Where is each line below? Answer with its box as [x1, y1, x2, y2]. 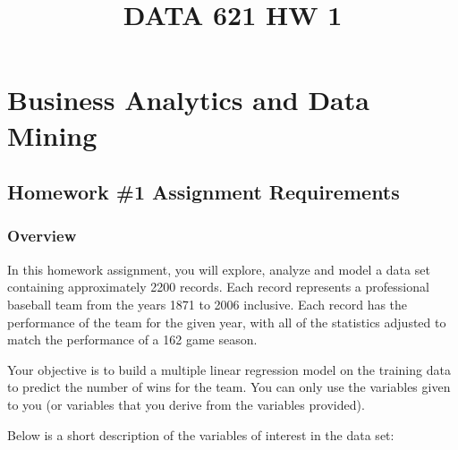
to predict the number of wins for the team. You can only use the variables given [7, 378, 451, 396]
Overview [7, 225, 77, 247]
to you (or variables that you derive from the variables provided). [7, 395, 365, 413]
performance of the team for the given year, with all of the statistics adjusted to [7, 312, 446, 331]
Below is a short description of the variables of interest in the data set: [7, 425, 394, 444]
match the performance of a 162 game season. [7, 330, 258, 349]
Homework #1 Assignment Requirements [7, 178, 400, 206]
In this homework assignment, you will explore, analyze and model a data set [7, 259, 430, 278]
